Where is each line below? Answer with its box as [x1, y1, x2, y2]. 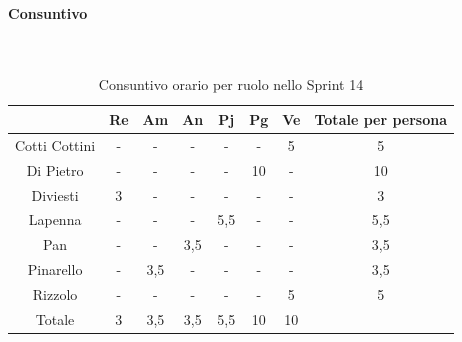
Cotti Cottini [15, 134, 96, 155]
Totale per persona [314, 108, 448, 129]
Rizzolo [32, 283, 78, 304]
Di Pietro [26, 159, 84, 180]
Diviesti [31, 184, 79, 205]
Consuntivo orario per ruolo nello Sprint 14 [98, 74, 364, 95]
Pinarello [27, 259, 83, 280]
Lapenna [28, 209, 82, 230]
